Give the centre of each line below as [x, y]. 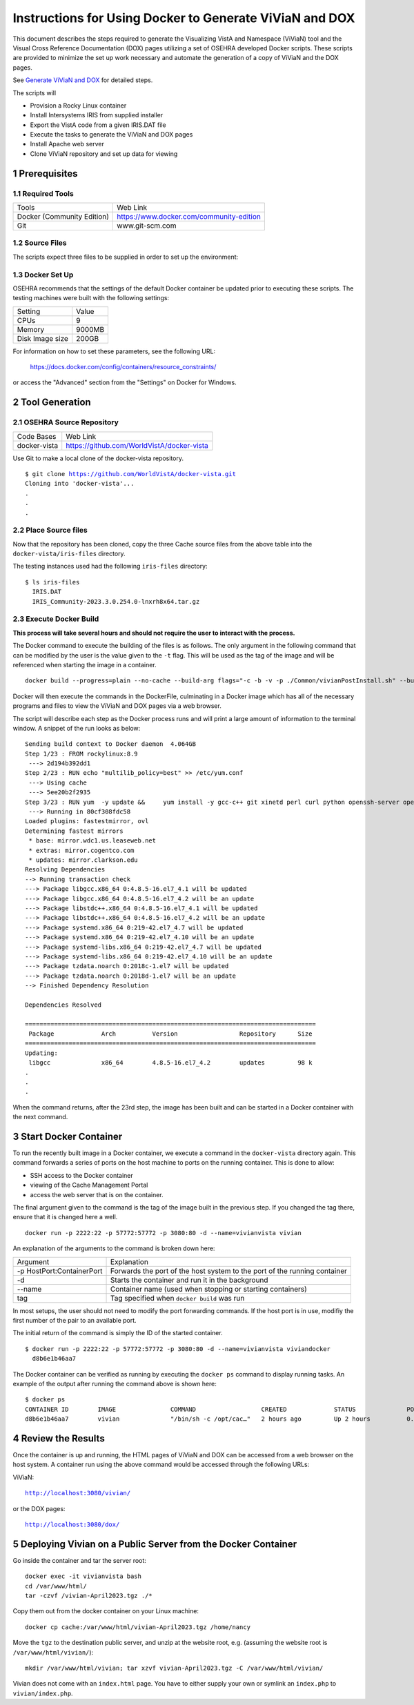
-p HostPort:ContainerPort [60, 1271]
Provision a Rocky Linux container [78, 105]
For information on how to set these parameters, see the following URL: [114, 351]
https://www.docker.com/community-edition [189, 216]
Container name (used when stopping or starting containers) [209, 1289]
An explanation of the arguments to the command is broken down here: [114, 1248]
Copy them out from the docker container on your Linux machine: [106, 1611]
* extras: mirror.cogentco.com [81, 850]
